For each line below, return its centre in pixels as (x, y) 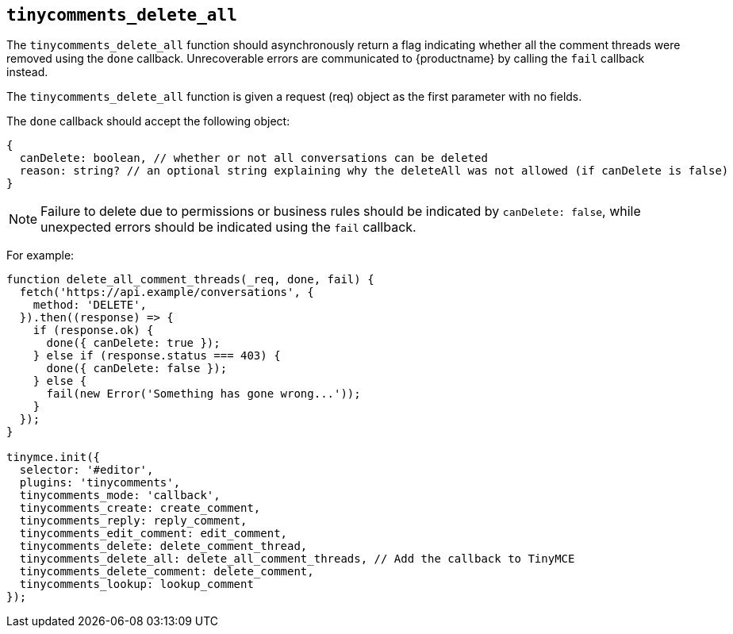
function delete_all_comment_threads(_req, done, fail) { (190, 280)
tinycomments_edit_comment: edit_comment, (154, 534)
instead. (27, 72)
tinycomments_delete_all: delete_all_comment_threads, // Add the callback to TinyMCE (297, 559)
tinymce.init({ (54, 457)
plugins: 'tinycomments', (100, 483)
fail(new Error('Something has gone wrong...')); (203, 394)
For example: (40, 256)
